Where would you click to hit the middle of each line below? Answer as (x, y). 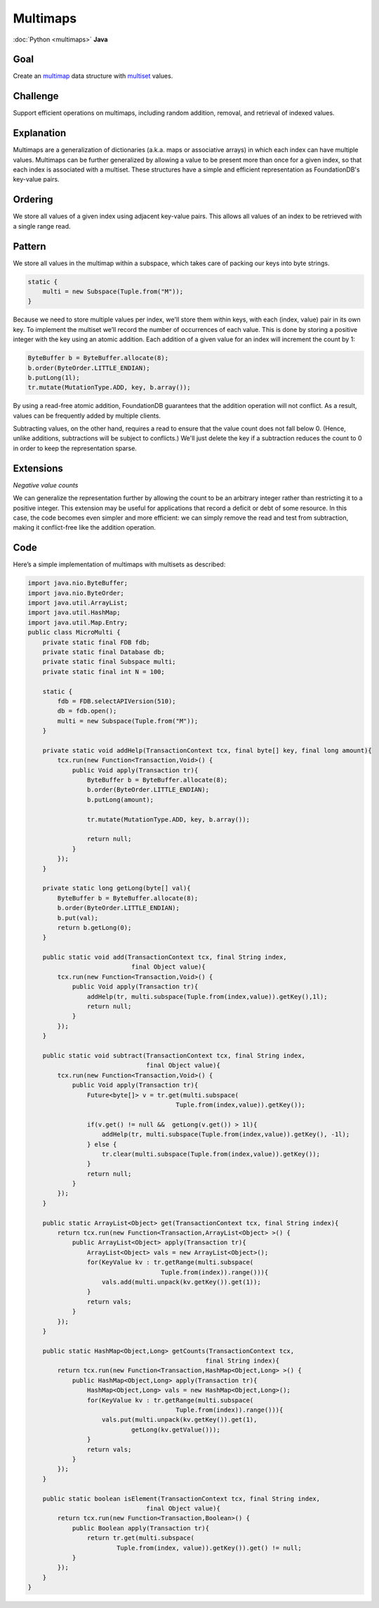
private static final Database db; (104, 652)
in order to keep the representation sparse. (75, 448)
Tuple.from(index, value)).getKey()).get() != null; (209, 1548)
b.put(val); (78, 918)
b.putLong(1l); (54, 377)
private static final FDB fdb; (96, 642)
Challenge (36, 96)
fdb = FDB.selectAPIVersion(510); (117, 701)
